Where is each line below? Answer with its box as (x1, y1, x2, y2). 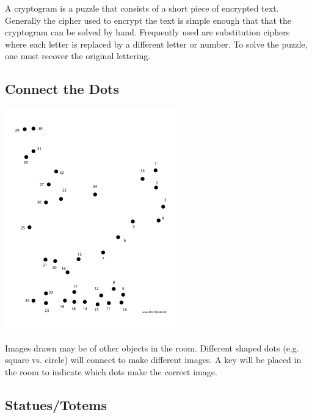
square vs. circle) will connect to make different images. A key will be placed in (5, 353, 302, 366)
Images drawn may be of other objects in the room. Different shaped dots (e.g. (5, 341, 299, 354)
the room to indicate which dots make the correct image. (5, 365, 217, 378)
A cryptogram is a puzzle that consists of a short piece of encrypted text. (5, 2, 279, 14)
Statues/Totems (5, 395, 107, 414)
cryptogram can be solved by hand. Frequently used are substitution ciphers (5, 26, 290, 38)
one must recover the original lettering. (5, 49, 151, 62)
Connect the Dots (5, 79, 120, 98)
